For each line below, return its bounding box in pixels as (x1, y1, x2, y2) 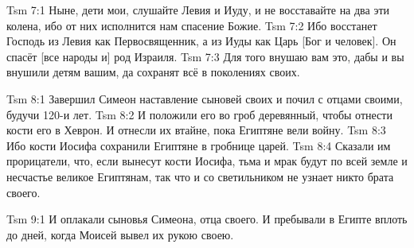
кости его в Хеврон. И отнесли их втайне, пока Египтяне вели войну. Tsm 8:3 (6, 122, 386, 138)
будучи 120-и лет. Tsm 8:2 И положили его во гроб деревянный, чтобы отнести (6, 106, 393, 122)
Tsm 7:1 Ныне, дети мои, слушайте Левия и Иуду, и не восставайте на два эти (6, 2, 390, 17)
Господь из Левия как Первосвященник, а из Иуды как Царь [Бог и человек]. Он (6, 33, 396, 49)
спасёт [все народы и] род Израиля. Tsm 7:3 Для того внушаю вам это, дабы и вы (6, 48, 404, 64)
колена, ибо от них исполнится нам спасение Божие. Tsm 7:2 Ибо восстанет (6, 17, 377, 33)
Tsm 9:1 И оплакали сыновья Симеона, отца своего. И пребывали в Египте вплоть (6, 211, 408, 227)
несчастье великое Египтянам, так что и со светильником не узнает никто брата (6, 168, 394, 184)
